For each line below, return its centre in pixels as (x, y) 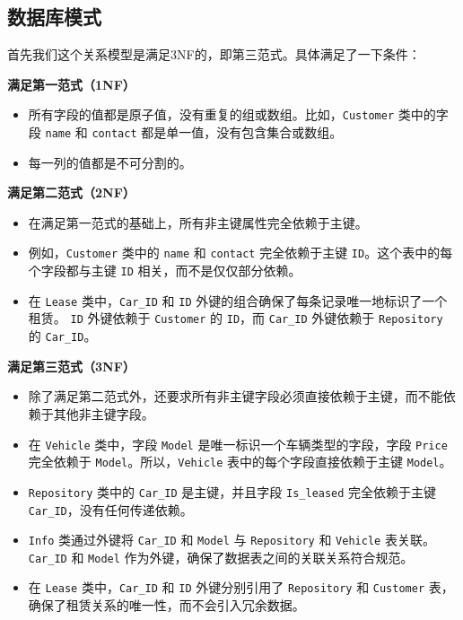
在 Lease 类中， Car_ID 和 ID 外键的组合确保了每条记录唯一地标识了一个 (238, 300)
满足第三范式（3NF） (71, 366)
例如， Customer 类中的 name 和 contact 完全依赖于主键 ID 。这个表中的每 (240, 253)
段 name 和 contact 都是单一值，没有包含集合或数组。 (185, 132)
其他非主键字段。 (104, 413)
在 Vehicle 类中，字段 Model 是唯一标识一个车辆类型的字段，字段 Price (238, 444)
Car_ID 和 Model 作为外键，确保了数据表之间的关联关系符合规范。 (221, 557)
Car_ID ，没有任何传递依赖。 (110, 509)
